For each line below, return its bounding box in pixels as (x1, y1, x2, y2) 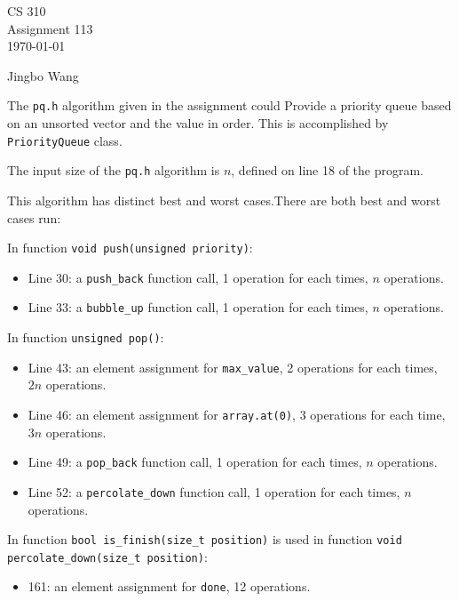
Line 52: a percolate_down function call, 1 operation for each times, (28, 482, 400, 501)
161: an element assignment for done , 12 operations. (28, 577, 311, 596)
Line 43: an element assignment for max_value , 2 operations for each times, (28, 357, 438, 376)
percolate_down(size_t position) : (7, 547, 208, 565)
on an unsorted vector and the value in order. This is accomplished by (7, 114, 389, 132)
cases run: (7, 208, 61, 227)
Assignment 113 (7, 19, 93, 37)
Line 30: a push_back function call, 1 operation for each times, (28, 268, 368, 286)
